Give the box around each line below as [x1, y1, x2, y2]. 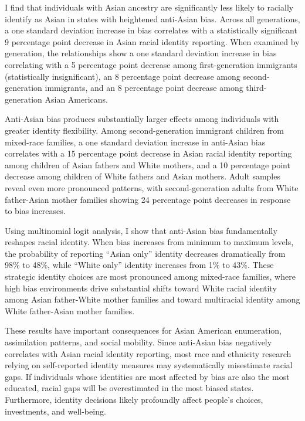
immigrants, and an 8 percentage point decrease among [45, 82, 243, 94]
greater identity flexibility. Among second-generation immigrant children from [5, 124, 284, 136]
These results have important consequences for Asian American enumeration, [5, 324, 282, 337]
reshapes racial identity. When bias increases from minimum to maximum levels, [5, 236, 294, 248]
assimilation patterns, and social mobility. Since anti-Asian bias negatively [5, 336, 272, 348]
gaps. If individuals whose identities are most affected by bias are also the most [5, 370, 290, 382]
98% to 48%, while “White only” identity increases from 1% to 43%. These [5, 259, 274, 271]
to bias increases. [5, 205, 66, 217]
